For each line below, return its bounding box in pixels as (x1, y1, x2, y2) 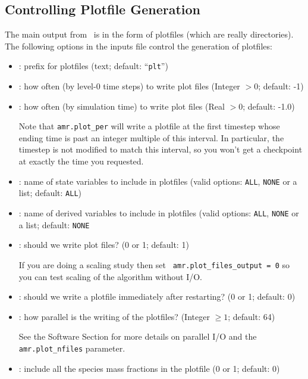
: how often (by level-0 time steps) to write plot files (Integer (18, 80, 240, 92)
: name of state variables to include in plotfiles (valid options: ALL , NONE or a (18, 175, 297, 187)
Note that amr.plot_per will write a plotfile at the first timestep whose (18, 120, 280, 132)
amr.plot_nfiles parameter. (18, 341, 125, 354)
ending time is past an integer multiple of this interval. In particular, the (18, 131, 284, 144)
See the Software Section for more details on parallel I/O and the (18, 330, 257, 343)
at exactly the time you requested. (18, 155, 144, 167)
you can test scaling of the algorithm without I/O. (18, 270, 202, 282)
